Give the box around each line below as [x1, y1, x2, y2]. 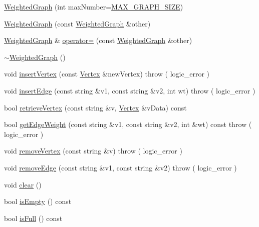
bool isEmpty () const [4, 196, 72, 206]
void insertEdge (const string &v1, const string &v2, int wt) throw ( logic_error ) [4, 85, 255, 95]
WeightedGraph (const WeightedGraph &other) [4, 18, 151, 28]
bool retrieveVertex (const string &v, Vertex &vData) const [4, 102, 187, 112]
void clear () [4, 179, 42, 189]
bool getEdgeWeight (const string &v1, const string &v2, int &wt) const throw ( [4, 119, 252, 129]
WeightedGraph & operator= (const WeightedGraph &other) [4, 35, 192, 45]
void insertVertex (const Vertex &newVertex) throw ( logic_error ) [4, 68, 209, 79]
